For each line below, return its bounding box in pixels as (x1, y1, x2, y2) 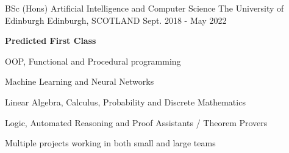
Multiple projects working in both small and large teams (5, 137, 216, 149)
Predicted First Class (5, 34, 96, 47)
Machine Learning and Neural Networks (5, 75, 154, 88)
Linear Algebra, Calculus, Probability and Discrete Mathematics (5, 95, 246, 108)
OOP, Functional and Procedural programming (5, 54, 181, 67)
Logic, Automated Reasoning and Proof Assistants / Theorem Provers (5, 116, 268, 129)
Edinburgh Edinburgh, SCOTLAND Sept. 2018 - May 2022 (5, 13, 227, 26)
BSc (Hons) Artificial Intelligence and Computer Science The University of (5, 2, 284, 14)
